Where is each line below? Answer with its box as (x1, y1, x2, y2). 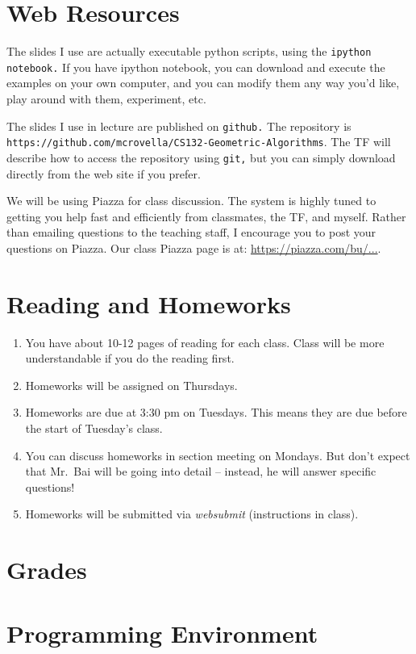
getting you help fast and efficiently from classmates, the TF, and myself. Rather (6, 208, 406, 224)
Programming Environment (6, 616, 318, 649)
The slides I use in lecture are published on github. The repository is (6, 117, 352, 134)
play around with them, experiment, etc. (6, 90, 206, 107)
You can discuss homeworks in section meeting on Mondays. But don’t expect (25, 446, 410, 463)
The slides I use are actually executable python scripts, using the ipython (6, 43, 372, 60)
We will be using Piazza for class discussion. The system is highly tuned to (6, 192, 376, 209)
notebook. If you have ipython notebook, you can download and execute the (6, 58, 385, 75)
